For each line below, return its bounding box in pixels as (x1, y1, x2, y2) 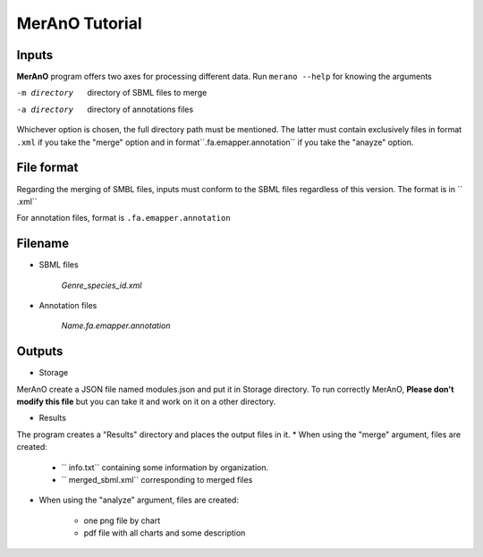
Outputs (16, 344, 64, 359)
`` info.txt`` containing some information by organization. (61, 461, 268, 473)
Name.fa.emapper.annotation (61, 320, 171, 331)
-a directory (16, 104, 74, 114)
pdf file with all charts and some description (83, 527, 246, 538)
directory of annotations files (87, 104, 194, 114)
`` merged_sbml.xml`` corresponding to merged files (61, 475, 253, 485)
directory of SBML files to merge (87, 88, 208, 98)
